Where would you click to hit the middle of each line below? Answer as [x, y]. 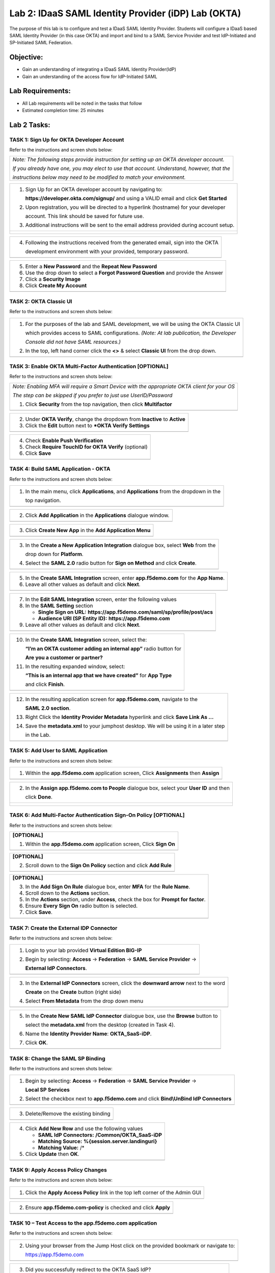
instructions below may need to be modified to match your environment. [99, 177]
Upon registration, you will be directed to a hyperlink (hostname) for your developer [125, 207]
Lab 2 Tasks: [30, 125]
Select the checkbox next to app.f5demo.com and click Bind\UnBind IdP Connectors [128, 1099]
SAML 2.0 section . [48, 708]
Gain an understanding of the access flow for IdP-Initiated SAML [90, 76]
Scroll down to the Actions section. [67, 893]
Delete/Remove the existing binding [68, 1114]
